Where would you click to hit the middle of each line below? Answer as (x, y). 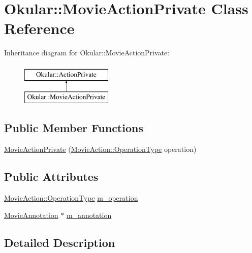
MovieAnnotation (31, 215)
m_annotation (89, 215)
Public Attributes (51, 177)
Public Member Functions (74, 128)
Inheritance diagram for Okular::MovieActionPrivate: (87, 53)
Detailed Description (60, 242)
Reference (39, 28)
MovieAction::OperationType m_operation (71, 198)
